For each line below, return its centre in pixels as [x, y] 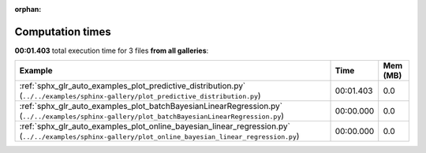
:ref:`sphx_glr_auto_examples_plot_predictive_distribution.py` [133, 86]
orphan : [28, 9]
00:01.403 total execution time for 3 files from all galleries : [112, 50]
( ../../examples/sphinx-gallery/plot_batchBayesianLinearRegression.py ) [151, 116]
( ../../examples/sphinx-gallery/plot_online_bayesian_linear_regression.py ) [159, 136]
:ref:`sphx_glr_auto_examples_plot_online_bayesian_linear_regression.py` [155, 126]
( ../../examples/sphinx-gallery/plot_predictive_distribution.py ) [140, 96]
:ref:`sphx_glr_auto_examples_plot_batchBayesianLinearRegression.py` [151, 106]
